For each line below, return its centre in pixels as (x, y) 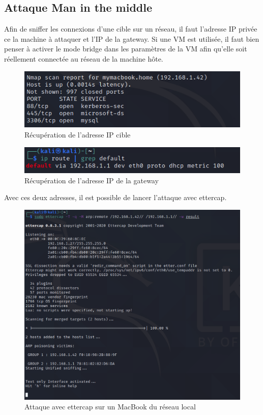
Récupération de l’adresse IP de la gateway (92, 180)
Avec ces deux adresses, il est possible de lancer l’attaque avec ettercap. (115, 197)
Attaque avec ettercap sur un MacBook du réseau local (110, 407)
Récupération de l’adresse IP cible (78, 135)
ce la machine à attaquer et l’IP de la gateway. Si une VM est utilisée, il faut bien (132, 38)
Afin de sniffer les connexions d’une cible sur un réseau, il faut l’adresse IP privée (131, 29)
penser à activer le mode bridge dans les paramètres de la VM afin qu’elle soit (126, 49)
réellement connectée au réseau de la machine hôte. (84, 58)
